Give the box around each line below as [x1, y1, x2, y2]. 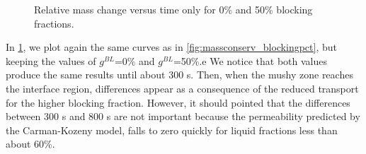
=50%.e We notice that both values [173, 53, 327, 68]
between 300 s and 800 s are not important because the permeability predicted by [6, 109, 360, 124]
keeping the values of [6, 53, 96, 68]
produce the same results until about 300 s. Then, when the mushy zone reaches [6, 67, 353, 82]
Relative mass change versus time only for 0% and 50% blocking [34, 2, 313, 16]
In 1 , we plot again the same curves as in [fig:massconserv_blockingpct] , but [6, 40, 337, 54]
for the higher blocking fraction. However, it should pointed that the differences [6, 95, 350, 109]
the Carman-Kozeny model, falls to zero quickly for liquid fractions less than [6, 122, 338, 137]
